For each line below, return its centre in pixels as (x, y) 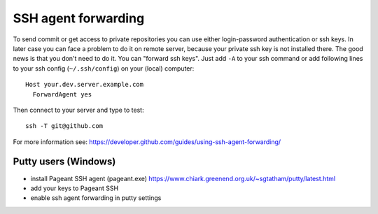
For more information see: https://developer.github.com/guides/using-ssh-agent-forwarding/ (147, 142)
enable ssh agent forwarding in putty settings (96, 198)
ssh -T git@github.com (64, 126)
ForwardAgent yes (62, 94)
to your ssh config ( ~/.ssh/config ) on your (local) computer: (104, 68)
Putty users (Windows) (64, 162)
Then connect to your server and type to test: (78, 110)
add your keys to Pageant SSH (75, 188)
